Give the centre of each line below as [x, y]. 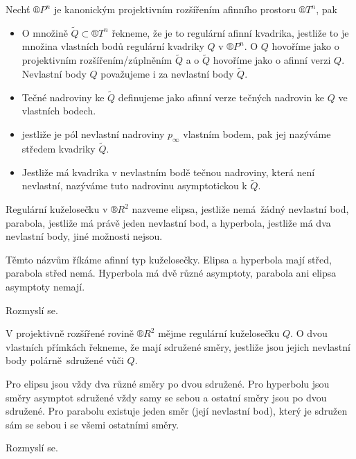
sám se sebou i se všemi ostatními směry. [92, 424]
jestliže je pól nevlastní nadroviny [93, 134]
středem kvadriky [59, 149]
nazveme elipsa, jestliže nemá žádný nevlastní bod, [240, 209]
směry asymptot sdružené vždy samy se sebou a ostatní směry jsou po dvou [166, 397]
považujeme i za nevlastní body [167, 74]
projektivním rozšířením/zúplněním [97, 60]
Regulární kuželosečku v [57, 209]
